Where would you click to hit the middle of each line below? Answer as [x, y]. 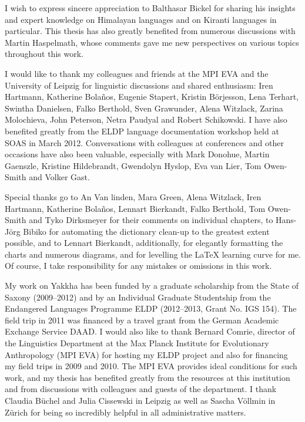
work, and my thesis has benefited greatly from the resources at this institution [148, 377]
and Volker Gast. [59, 177]
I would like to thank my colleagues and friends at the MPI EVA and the [137, 73]
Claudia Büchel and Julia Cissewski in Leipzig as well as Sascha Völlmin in [140, 400]
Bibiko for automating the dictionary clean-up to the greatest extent [146, 231]
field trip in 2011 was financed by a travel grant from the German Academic [142, 320]
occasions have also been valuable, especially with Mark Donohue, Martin [137, 154]
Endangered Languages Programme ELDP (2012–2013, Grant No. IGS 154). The [151, 308]
